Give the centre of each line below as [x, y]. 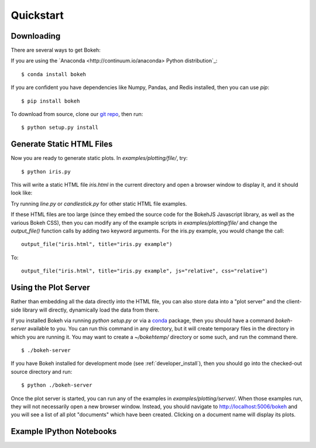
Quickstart [37, 15]
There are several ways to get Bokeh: [56, 50]
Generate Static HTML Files [62, 144]
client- [294, 302]
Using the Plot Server [50, 288]
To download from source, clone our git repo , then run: [77, 114]
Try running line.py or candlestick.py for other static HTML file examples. [99, 204]
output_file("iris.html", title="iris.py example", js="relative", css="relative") [145, 271]
